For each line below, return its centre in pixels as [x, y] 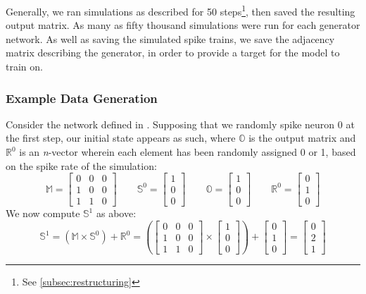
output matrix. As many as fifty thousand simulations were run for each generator [183, 25]
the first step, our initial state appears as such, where [121, 138]
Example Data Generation [82, 98]
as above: [116, 213]
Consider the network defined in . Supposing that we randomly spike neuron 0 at [180, 124]
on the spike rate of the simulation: [81, 165]
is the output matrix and [302, 138]
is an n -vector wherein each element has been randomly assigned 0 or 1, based [188, 152]
